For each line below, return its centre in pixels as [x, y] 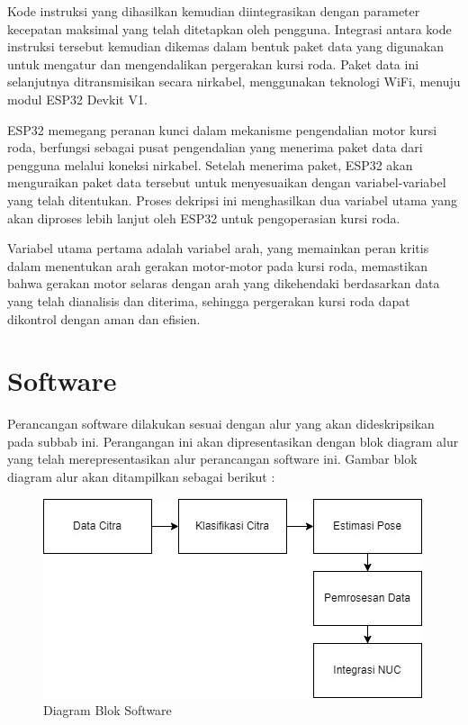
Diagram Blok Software [108, 710]
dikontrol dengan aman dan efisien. [104, 318]
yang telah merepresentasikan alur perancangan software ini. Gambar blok [212, 459]
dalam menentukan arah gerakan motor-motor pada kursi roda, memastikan [218, 265]
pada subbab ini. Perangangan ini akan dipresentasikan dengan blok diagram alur [233, 441]
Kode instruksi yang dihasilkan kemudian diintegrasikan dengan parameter [214, 11]
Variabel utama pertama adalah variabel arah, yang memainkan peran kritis [218, 248]
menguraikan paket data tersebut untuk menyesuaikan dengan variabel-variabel [227, 182]
